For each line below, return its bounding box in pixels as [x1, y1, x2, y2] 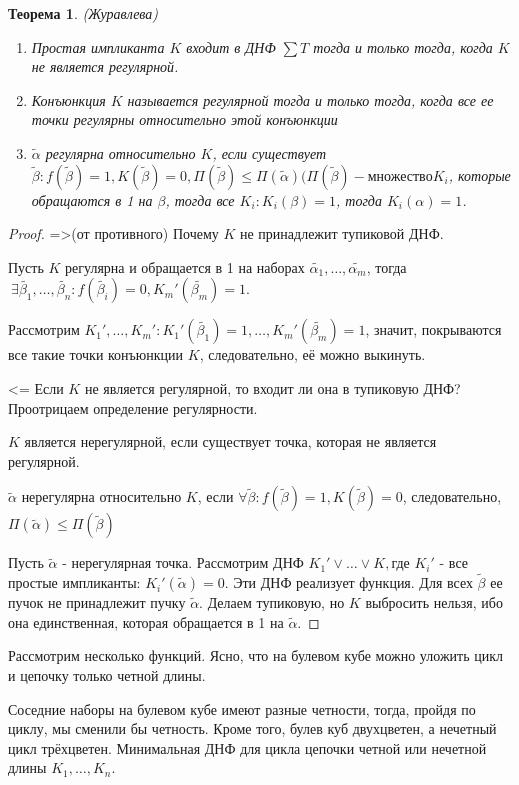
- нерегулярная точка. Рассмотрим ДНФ [62, 552, 304, 573]
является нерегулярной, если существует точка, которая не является [24, 431, 437, 452]
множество [367, 169, 433, 184]
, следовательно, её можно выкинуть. [199, 344, 426, 365]
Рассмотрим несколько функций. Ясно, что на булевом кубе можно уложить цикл [8, 645, 503, 666]
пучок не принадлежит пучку [8, 592, 186, 613]
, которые [448, 164, 511, 185]
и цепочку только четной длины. [8, 664, 206, 685]
